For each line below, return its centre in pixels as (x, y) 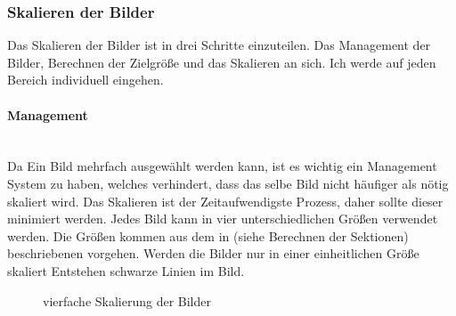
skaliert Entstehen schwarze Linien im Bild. (126, 270)
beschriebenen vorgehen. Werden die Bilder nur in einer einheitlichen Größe (213, 253)
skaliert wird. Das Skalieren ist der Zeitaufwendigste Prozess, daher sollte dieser (225, 201)
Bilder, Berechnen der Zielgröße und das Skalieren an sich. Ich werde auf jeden (222, 62)
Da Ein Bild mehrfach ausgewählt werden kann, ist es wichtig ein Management (222, 166)
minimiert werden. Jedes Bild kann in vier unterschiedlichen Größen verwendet (223, 219)
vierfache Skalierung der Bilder (127, 300)
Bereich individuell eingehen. (85, 80)
